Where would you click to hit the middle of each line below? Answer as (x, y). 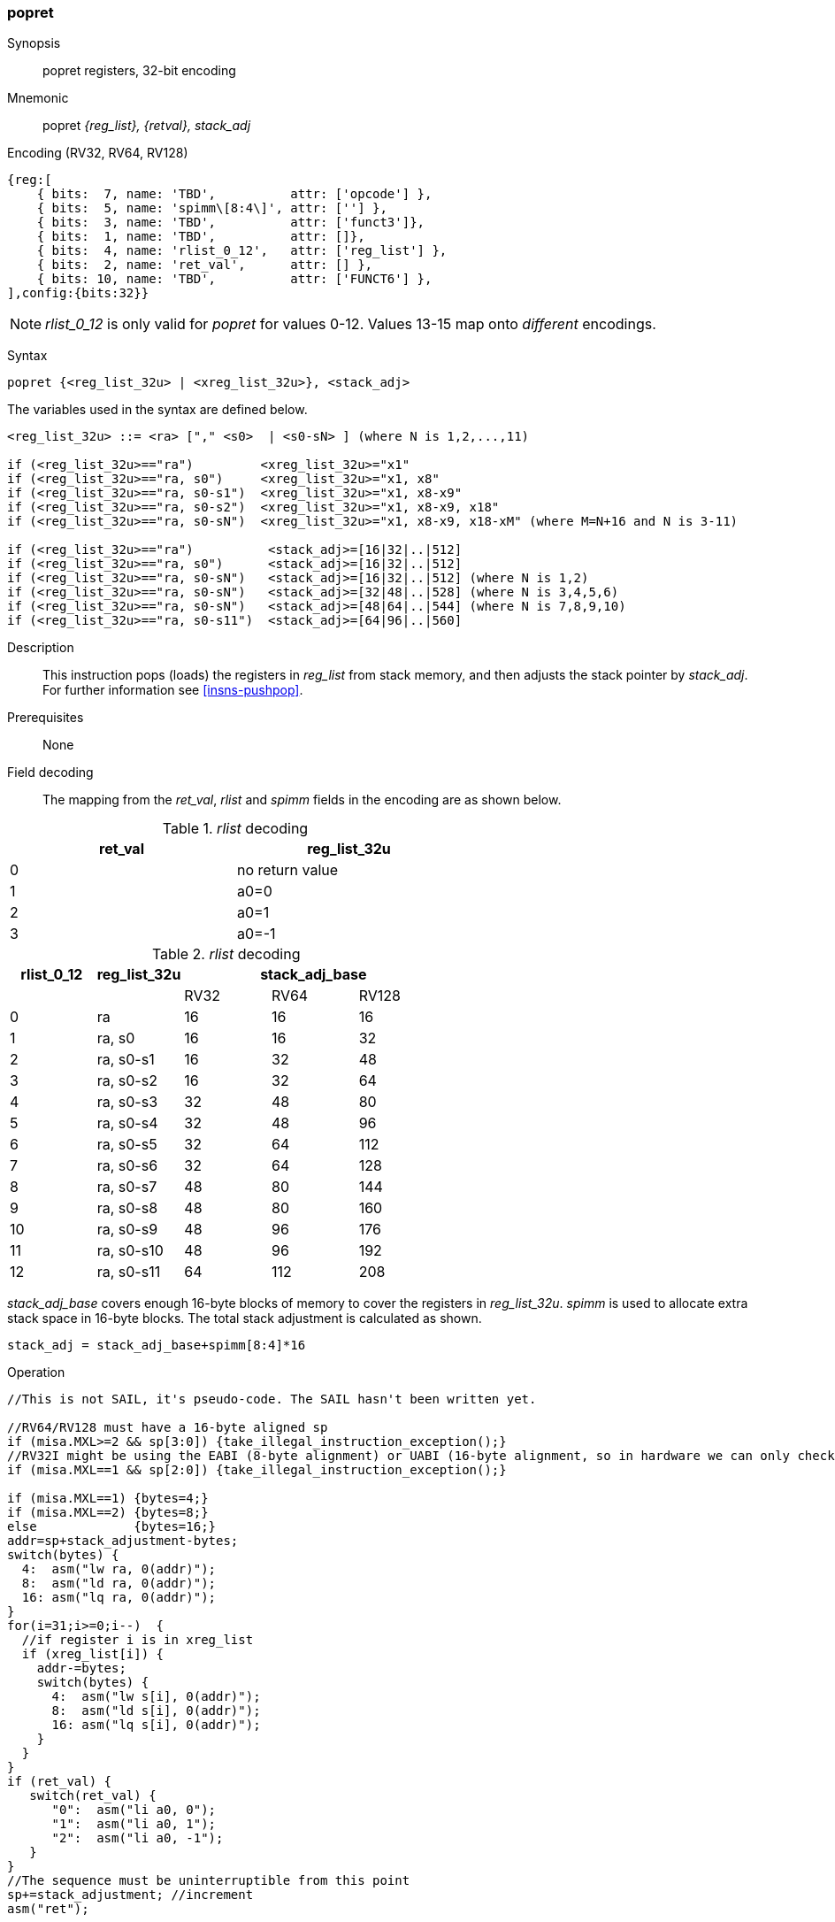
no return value (288, 870)
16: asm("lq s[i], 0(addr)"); (156, 1725)
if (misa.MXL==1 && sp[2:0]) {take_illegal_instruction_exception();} (257, 1470)
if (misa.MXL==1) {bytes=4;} (108, 1499)
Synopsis (34, 43)
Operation (36, 1372)
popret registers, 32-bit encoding (139, 71)
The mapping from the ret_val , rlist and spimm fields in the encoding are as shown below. (302, 800)
